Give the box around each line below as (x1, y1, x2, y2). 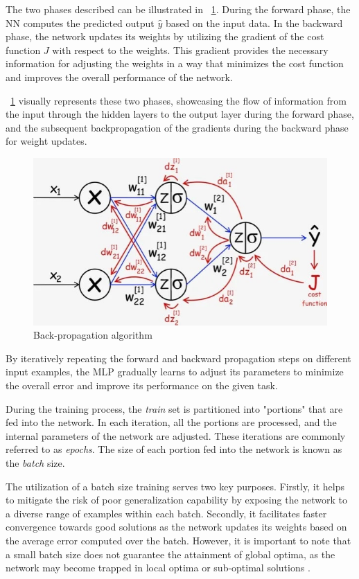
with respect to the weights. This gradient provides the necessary (52, 42, 329, 57)
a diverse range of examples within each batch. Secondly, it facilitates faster (6, 506, 327, 520)
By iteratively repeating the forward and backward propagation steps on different (6, 350, 351, 365)
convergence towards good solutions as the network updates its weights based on (6, 519, 347, 534)
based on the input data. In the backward (165, 15, 343, 30)
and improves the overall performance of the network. (6, 69, 233, 84)
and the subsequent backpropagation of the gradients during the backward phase (6, 120, 349, 134)
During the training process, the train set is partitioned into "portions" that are (6, 401, 343, 416)
